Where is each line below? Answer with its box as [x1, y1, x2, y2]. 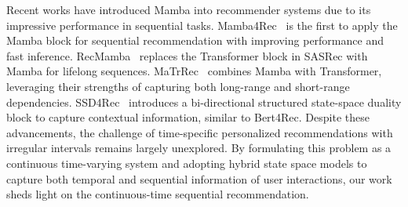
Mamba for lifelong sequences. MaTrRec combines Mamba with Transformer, [6, 63, 382, 79]
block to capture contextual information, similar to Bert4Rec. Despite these [6, 109, 370, 125]
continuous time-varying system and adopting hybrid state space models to [6, 154, 367, 171]
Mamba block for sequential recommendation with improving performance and [6, 32, 384, 49]
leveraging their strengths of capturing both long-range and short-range [6, 78, 350, 94]
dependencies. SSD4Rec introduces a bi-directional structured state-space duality [6, 93, 402, 110]
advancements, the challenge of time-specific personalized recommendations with [6, 124, 393, 140]
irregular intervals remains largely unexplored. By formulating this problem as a [6, 140, 392, 156]
